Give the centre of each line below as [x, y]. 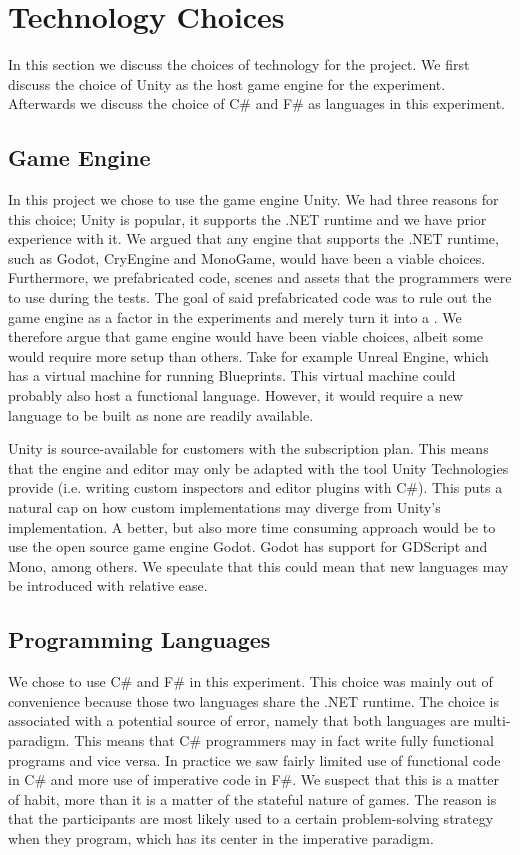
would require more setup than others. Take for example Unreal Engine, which [248, 355]
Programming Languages [139, 639]
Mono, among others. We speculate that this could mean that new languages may [258, 565]
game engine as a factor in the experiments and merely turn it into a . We [235, 316]
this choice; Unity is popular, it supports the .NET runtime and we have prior [247, 218]
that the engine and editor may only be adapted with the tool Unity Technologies [258, 467]
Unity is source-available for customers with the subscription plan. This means [248, 448]
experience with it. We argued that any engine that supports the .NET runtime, [253, 238]
